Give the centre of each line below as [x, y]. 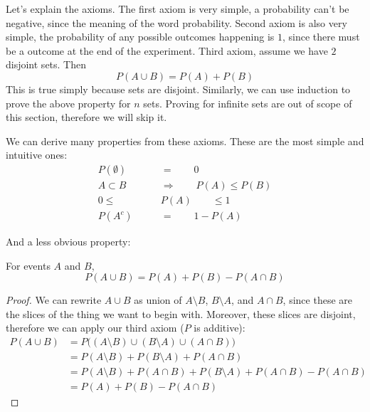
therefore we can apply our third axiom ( [95, 328]
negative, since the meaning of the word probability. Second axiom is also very [176, 22]
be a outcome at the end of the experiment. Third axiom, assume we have [167, 50]
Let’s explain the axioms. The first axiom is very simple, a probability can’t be [178, 9]
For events [28, 265]
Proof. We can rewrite [54, 300]
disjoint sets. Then [46, 64]
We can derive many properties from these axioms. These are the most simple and [185, 141]
